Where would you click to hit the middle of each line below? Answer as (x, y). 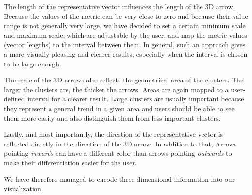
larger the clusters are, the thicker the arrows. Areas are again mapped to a (116, 89)
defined (15, 99)
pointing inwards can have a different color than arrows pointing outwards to (118, 153)
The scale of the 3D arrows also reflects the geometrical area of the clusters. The (124, 80)
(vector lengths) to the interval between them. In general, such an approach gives (125, 44)
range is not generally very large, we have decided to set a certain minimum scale (125, 25)
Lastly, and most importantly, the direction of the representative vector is (114, 134)
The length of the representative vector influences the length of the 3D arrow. (119, 6)
